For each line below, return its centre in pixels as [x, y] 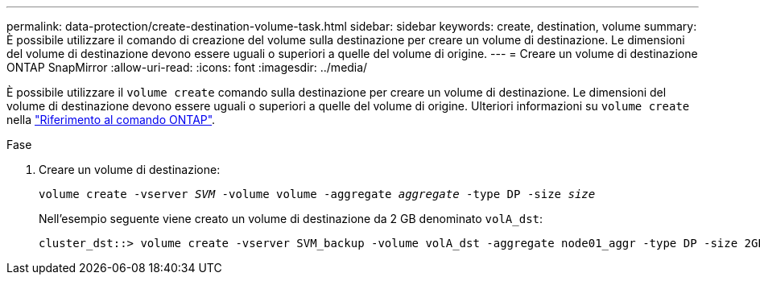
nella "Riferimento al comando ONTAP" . [111, 120]
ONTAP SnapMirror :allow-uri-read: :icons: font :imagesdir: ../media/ [187, 67]
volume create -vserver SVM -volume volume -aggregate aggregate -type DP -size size [317, 194]
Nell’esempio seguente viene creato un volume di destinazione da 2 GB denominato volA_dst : [291, 219]
